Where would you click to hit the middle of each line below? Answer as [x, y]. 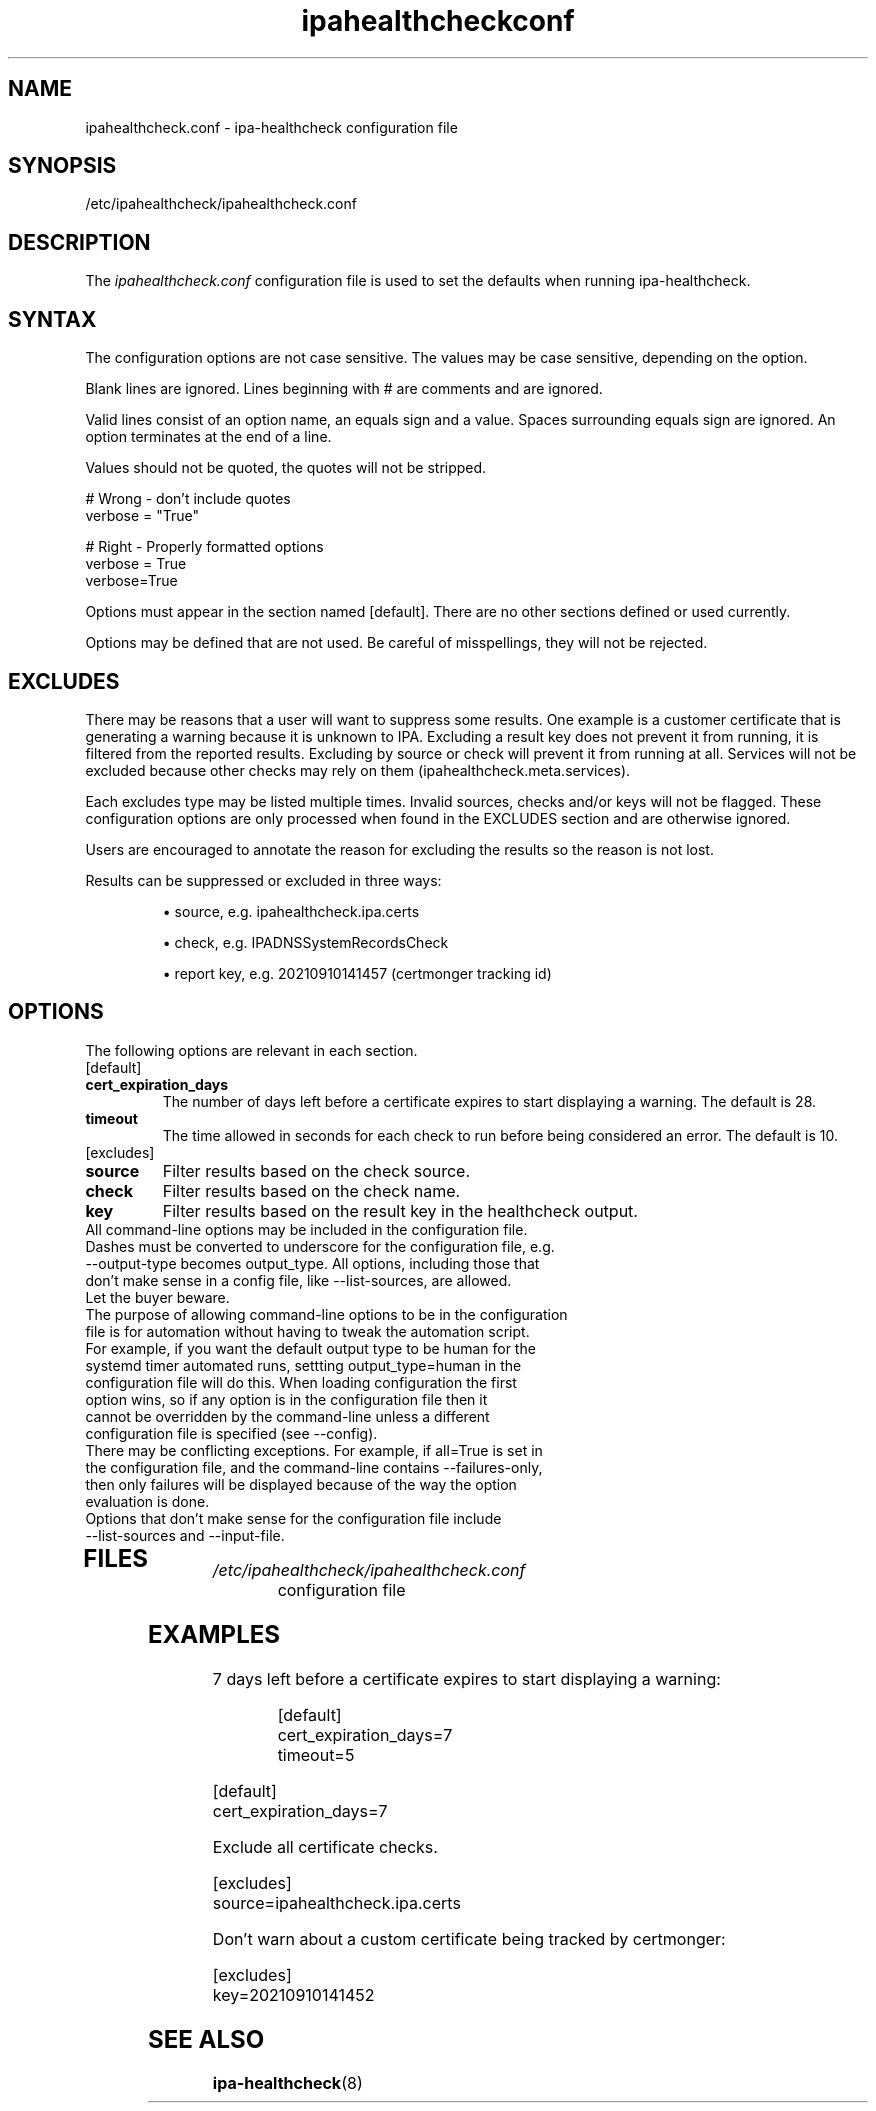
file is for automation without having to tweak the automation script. [307, 1331]
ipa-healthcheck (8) [287, 2083]
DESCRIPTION [79, 242]
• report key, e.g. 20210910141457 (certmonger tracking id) [357, 973]
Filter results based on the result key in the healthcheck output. [400, 1210]
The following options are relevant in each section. [251, 1050]
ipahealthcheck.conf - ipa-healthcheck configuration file [271, 127]
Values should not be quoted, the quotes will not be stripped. [286, 468]
